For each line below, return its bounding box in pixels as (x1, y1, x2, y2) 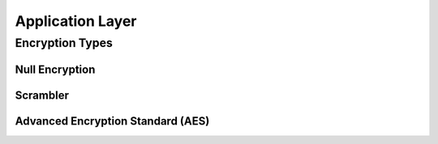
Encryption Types (15, 36, 114, 50)
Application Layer (15, 12, 137, 30)
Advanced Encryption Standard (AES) (15, 114, 210, 128)
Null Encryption (15, 62, 96, 76)
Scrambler (15, 88, 69, 102)
